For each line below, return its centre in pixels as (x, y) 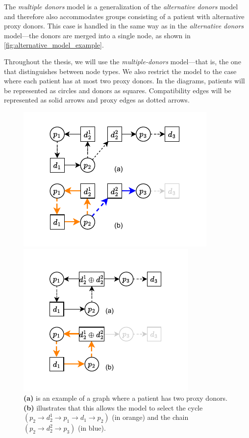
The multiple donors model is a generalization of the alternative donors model (121, 6)
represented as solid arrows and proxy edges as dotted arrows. (97, 100)
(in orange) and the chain (150, 417)
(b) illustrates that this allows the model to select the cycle (113, 407)
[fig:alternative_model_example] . (54, 45)
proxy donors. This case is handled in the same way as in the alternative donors (124, 26)
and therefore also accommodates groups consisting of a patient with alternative (124, 16)
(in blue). (92, 428)
